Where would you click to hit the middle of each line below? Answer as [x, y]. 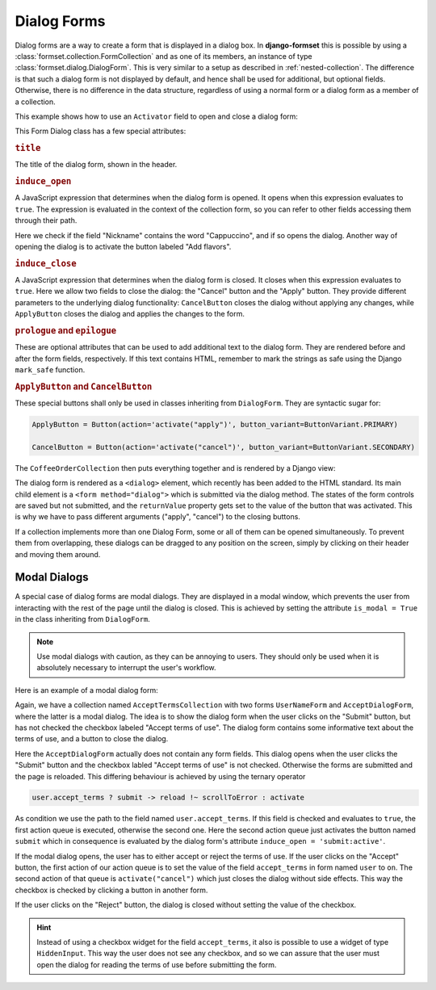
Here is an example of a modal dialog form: [86, 690]
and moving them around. [58, 554]
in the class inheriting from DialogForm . [83, 619]
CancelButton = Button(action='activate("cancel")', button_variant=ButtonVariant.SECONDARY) [224, 447]
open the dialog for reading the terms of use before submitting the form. [157, 964]
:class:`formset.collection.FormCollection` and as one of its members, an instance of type [163, 56]
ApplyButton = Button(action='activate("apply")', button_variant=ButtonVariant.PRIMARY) [215, 425]
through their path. [46, 220]
